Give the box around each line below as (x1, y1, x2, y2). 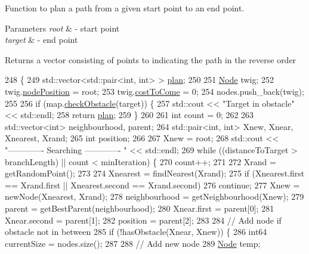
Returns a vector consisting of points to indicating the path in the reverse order (5, 53, 296, 66)
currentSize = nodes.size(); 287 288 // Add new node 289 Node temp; (5, 237, 261, 249)
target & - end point (5, 33, 78, 46)
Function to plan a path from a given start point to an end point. (5, 2, 245, 14)
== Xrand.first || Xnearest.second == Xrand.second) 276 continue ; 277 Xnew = (5, 178, 300, 191)
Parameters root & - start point (5, 21, 120, 34)
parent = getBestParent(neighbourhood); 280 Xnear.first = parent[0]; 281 (5, 202, 274, 214)
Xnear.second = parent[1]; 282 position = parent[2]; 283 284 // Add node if (5, 213, 282, 226)
